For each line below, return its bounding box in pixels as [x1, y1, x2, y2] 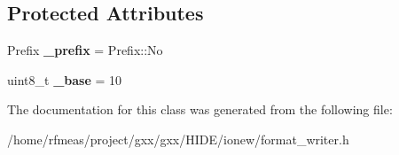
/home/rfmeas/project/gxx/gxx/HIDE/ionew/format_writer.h [7, 129, 349, 148]
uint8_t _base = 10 [7, 70, 122, 89]
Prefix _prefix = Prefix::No [7, 41, 163, 59]
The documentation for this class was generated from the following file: [7, 100, 393, 119]
